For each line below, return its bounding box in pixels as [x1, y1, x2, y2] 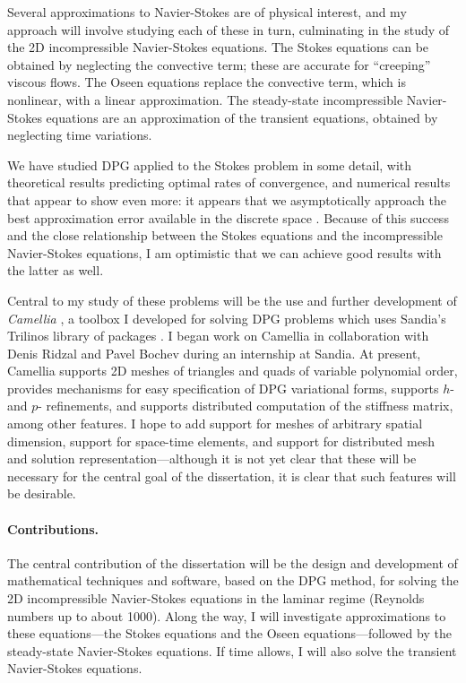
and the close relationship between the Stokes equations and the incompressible [7, 226, 443, 245]
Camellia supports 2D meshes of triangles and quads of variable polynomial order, [7, 361, 458, 380]
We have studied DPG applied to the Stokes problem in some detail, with [7, 155, 412, 174]
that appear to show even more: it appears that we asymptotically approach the [7, 190, 446, 209]
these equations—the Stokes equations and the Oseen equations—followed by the [7, 624, 452, 643]
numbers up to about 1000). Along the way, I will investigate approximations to [7, 606, 446, 625]
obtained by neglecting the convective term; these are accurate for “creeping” [7, 55, 431, 73]
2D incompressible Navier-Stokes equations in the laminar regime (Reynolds [7, 589, 425, 608]
